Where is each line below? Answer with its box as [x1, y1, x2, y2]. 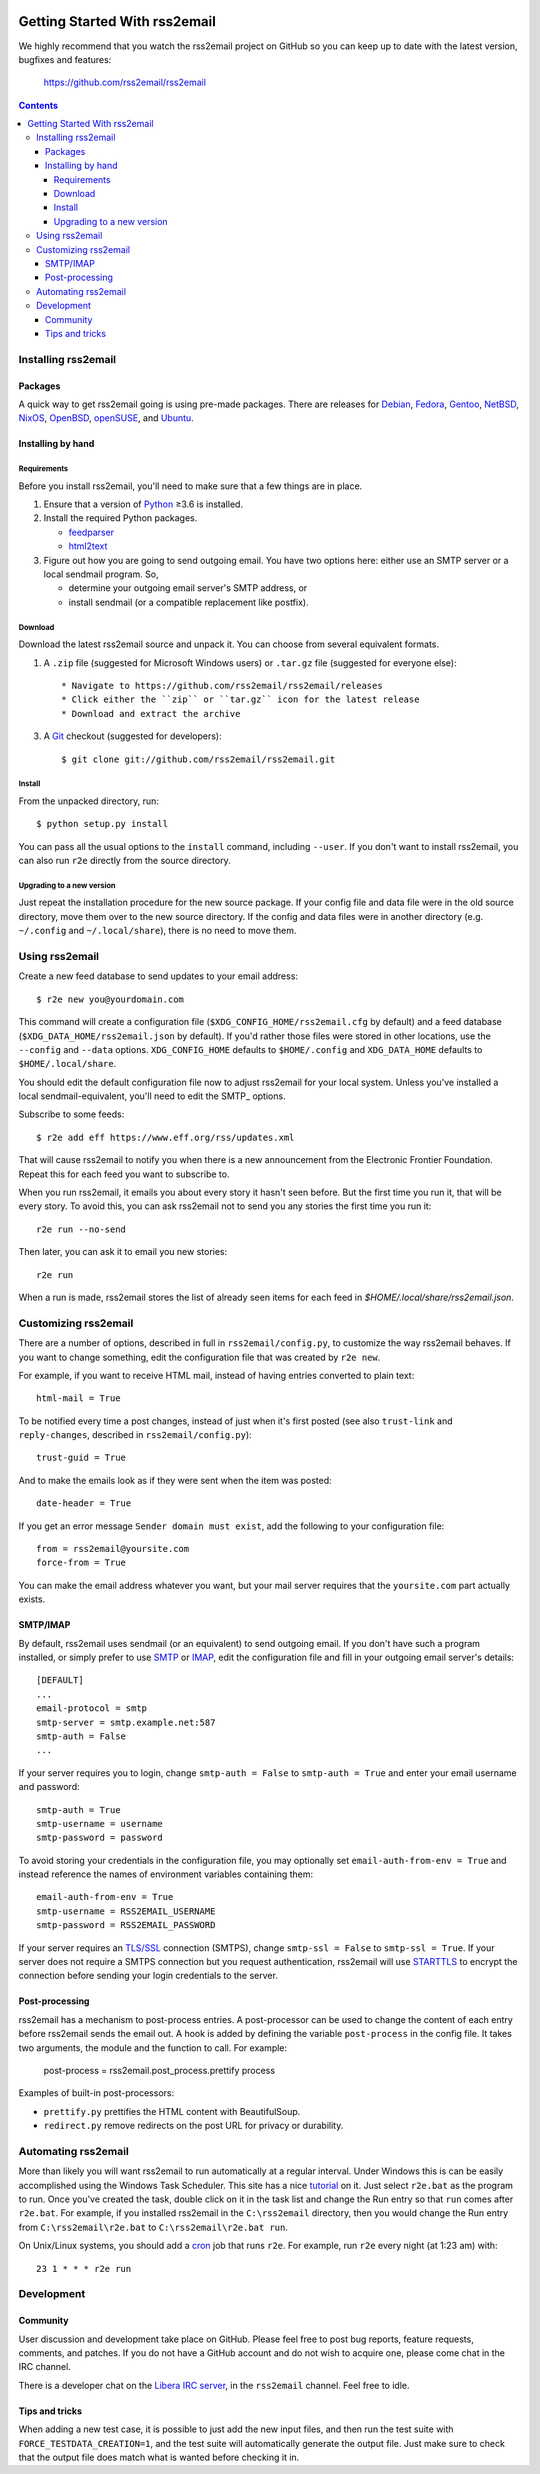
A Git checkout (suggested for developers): [43, 730, 222, 742]
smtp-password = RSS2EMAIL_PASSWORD [36, 1920, 216, 1931]
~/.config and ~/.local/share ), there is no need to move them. [18, 925, 297, 937]
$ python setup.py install [36, 818, 169, 830]
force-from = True [36, 1557, 127, 1569]
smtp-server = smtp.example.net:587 [36, 1716, 216, 1728]
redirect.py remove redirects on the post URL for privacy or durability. [43, 2120, 344, 2132]
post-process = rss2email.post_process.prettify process [43, 2064, 275, 2076]
